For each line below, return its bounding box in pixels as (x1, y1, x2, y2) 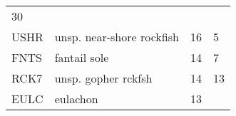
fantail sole (54, 49, 109, 65)
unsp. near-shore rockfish (54, 28, 179, 45)
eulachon (54, 90, 98, 107)
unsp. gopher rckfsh (54, 70, 153, 86)
